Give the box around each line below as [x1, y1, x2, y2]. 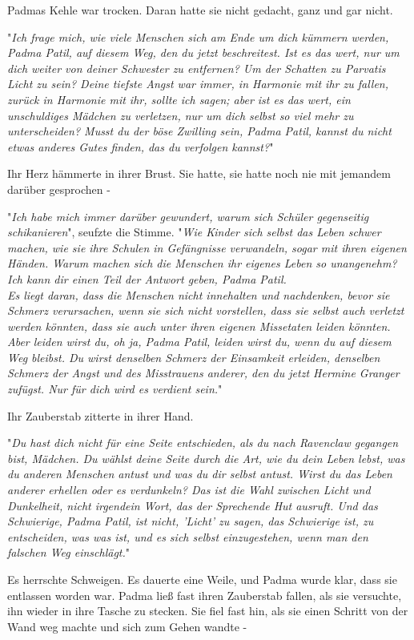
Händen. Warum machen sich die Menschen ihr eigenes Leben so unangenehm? [7, 255, 397, 272]
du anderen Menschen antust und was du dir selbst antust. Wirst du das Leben [7, 465, 392, 482]
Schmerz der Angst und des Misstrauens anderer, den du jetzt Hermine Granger [7, 364, 400, 381]
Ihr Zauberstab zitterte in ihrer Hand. [7, 407, 194, 424]
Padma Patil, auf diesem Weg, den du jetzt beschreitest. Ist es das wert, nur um [7, 44, 400, 61]
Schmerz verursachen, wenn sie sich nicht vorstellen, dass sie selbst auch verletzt [7, 302, 404, 319]
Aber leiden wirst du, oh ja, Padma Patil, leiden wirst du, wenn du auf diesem [7, 333, 392, 350]
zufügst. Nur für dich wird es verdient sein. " [7, 380, 223, 397]
